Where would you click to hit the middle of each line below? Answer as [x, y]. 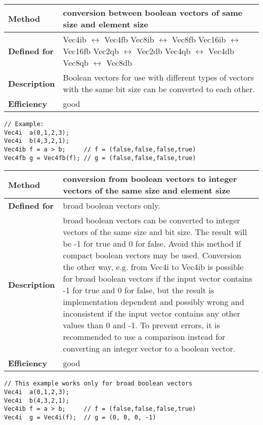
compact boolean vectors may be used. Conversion [152, 255]
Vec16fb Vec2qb [91, 51]
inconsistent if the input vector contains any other [151, 314]
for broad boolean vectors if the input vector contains [158, 279]
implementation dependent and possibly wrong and [154, 302]
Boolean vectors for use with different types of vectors [158, 77]
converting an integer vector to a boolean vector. [149, 349]
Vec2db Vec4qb [164, 51]
